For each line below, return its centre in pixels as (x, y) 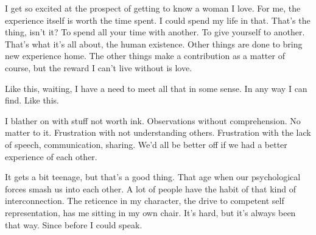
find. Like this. (32, 100)
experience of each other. (51, 156)
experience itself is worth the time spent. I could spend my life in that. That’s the (158, 20)
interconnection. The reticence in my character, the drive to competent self (145, 201)
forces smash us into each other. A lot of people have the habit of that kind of (150, 188)
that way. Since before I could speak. (74, 224)
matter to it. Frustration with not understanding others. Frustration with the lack (158, 132)
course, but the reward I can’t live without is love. (99, 67)
